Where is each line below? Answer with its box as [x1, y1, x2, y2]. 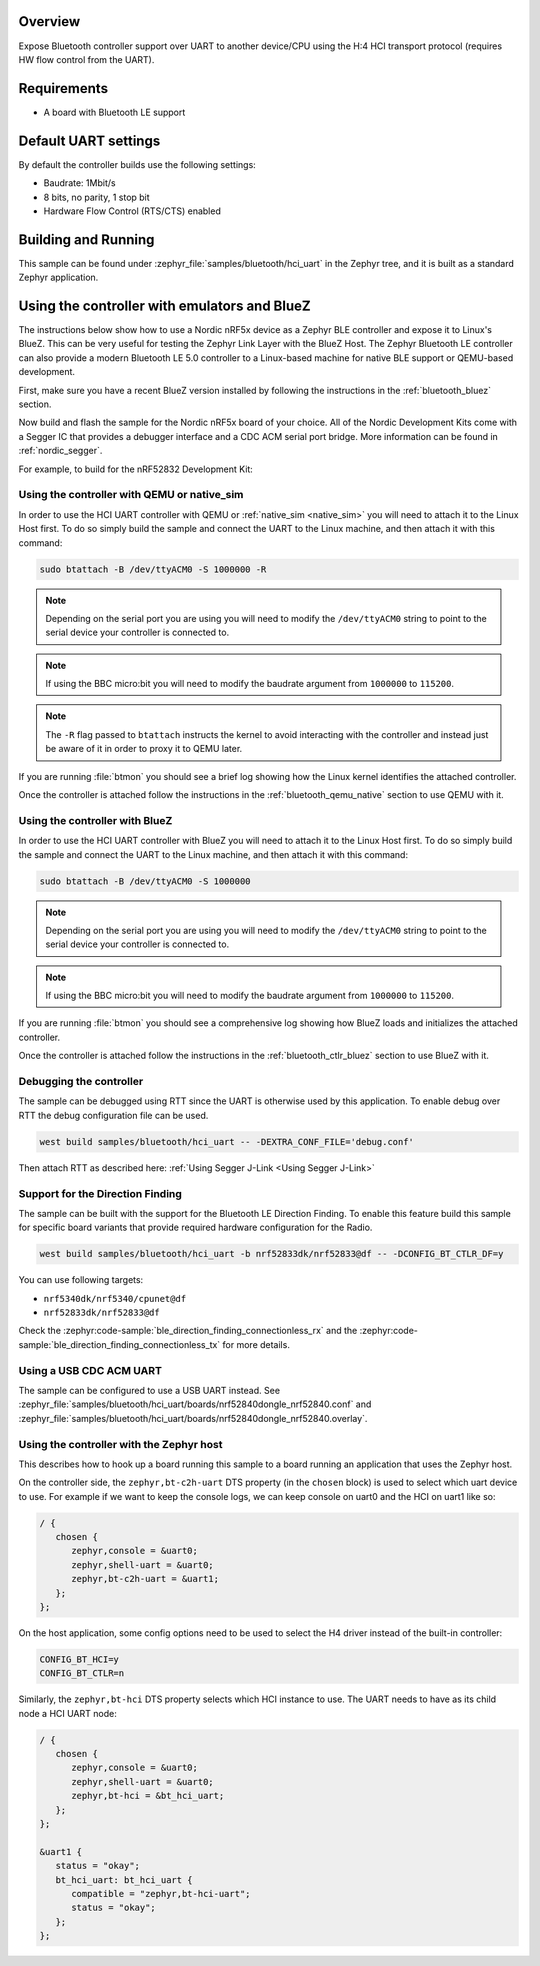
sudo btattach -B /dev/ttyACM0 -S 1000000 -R [39, 563, 267, 575]
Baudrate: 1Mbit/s [43, 177, 116, 189]
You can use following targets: [18, 1274, 144, 1286]
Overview [18, 13, 81, 30]
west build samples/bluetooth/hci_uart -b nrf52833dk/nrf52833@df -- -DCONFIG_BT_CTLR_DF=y [39, 1248, 504, 1260]
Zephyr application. [18, 271, 99, 284]
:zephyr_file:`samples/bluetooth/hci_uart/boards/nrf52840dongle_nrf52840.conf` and [18, 1398, 372, 1410]
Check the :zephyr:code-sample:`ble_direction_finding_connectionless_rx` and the [18, 1325, 358, 1337]
